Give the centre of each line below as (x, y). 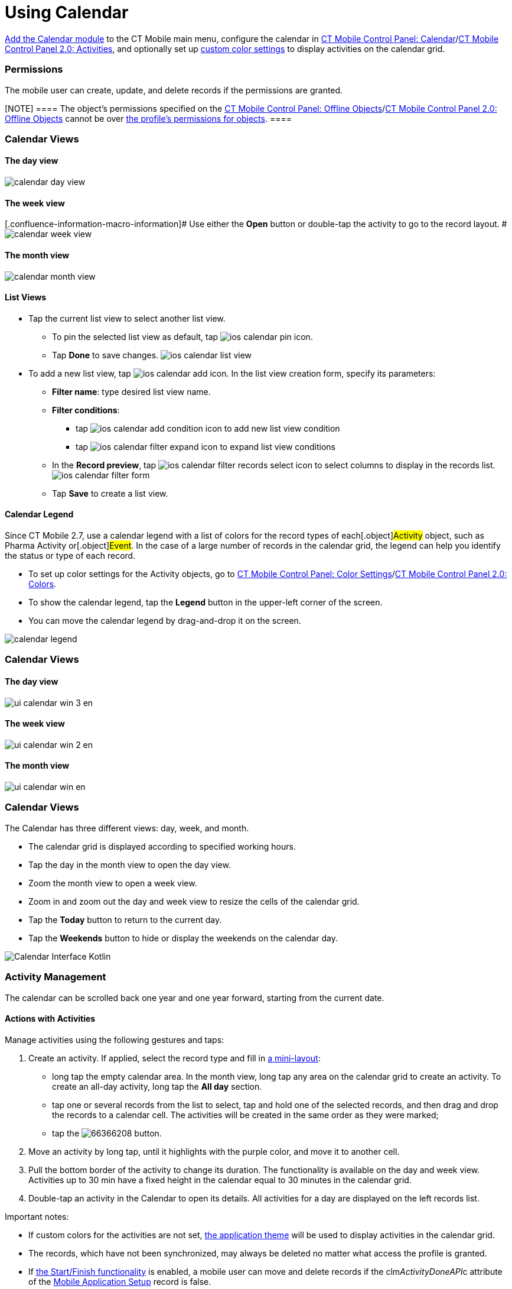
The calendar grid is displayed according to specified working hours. (162, 846)
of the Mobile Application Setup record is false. (120, 1281)
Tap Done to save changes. (105, 355)
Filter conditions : (86, 410)
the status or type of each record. (70, 555)
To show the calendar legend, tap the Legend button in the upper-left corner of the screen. (206, 602)
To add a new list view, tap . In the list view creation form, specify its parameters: (232, 373)
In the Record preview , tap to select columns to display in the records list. (274, 465)
